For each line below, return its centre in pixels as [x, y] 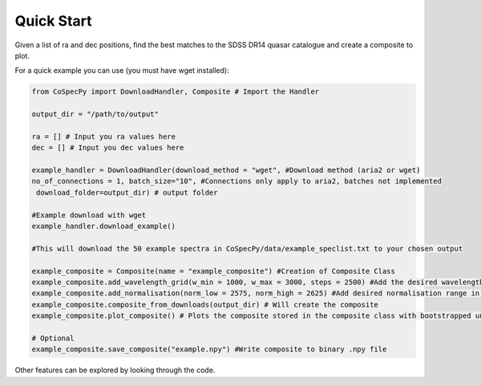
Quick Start [53, 21]
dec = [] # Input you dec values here [108, 148]
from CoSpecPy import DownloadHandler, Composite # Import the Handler [176, 92]
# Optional [53, 338]
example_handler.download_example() [104, 226]
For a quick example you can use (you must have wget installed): [122, 70]
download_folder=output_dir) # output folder [127, 192]
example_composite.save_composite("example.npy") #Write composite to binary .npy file [209, 349]
